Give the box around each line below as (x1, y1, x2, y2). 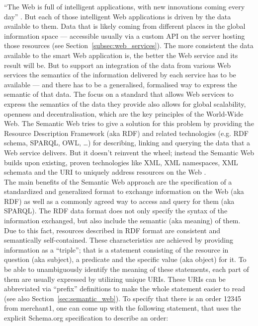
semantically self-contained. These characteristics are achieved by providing (4, 235, 233, 245)
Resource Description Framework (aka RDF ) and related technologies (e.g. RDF (4, 128, 249, 138)
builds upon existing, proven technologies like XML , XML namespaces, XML (4, 157, 238, 167)
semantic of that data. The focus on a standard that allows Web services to (4, 89, 234, 99)
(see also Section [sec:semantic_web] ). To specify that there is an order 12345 (4, 293, 241, 303)
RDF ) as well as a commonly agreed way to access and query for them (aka (4, 196, 235, 206)
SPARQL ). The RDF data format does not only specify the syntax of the (4, 205, 228, 216)
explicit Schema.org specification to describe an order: (4, 313, 169, 323)
